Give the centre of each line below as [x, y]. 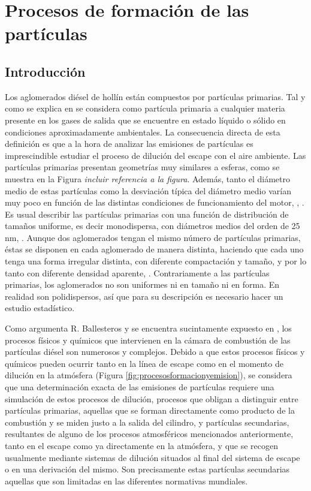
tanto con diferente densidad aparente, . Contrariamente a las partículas [137, 272]
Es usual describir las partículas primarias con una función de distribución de [147, 214]
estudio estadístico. [40, 308]
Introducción [45, 71]
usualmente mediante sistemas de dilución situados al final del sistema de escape [153, 457]
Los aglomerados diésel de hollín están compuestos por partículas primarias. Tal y [155, 96]
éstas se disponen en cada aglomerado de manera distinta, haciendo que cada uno [154, 249]
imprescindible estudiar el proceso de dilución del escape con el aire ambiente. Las [155, 155]
